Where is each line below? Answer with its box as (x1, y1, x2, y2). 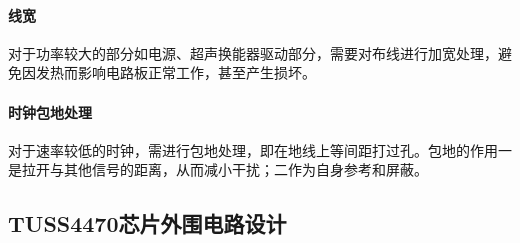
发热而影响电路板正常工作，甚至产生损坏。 (35, 62, 316, 83)
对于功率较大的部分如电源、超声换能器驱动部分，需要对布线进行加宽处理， (8, 42, 498, 63)
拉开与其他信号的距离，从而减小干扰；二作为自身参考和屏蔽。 (21, 159, 428, 180)
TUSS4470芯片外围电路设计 (8, 208, 287, 239)
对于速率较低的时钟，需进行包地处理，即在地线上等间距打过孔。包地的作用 (8, 139, 498, 160)
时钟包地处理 (8, 101, 92, 122)
